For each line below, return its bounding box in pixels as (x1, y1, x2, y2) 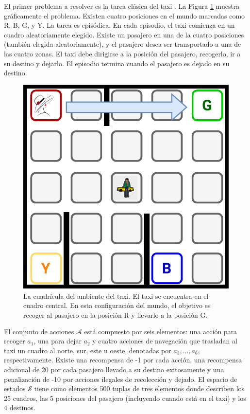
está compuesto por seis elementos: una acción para (84, 326, 237, 336)
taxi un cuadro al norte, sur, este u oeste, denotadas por (4, 345, 171, 355)
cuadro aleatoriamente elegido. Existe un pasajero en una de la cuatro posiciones (4, 29, 244, 39)
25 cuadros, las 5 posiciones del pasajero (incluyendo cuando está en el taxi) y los (4, 393, 246, 403)
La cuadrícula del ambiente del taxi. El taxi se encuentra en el (23, 290, 209, 301)
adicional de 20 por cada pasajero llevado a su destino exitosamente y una (4, 364, 224, 374)
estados (4, 383, 26, 394)
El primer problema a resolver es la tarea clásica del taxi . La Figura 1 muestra (4, 1, 240, 11)
